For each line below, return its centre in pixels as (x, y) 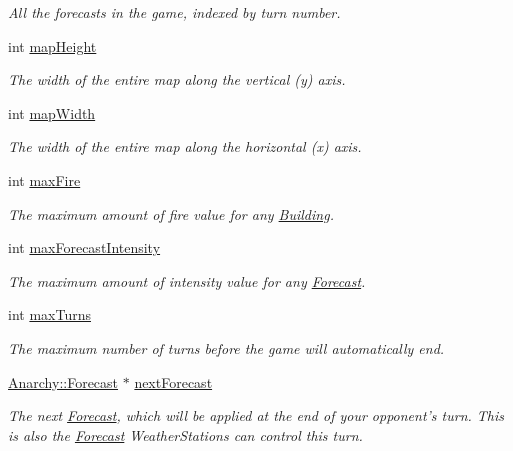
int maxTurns (49, 314)
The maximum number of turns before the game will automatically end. (226, 347)
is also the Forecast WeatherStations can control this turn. (185, 434)
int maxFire (44, 179)
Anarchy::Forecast (63, 381)
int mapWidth (52, 112)
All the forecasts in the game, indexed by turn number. (174, 12)
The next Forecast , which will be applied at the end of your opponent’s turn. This (256, 415)
